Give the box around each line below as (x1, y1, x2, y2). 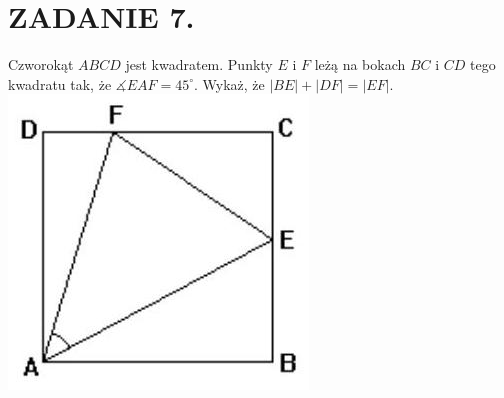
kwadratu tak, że (8, 73, 112, 94)
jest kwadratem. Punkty (125, 54, 273, 75)
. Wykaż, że (194, 73, 265, 94)
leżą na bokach (314, 54, 406, 75)
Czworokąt (8, 54, 74, 75)
